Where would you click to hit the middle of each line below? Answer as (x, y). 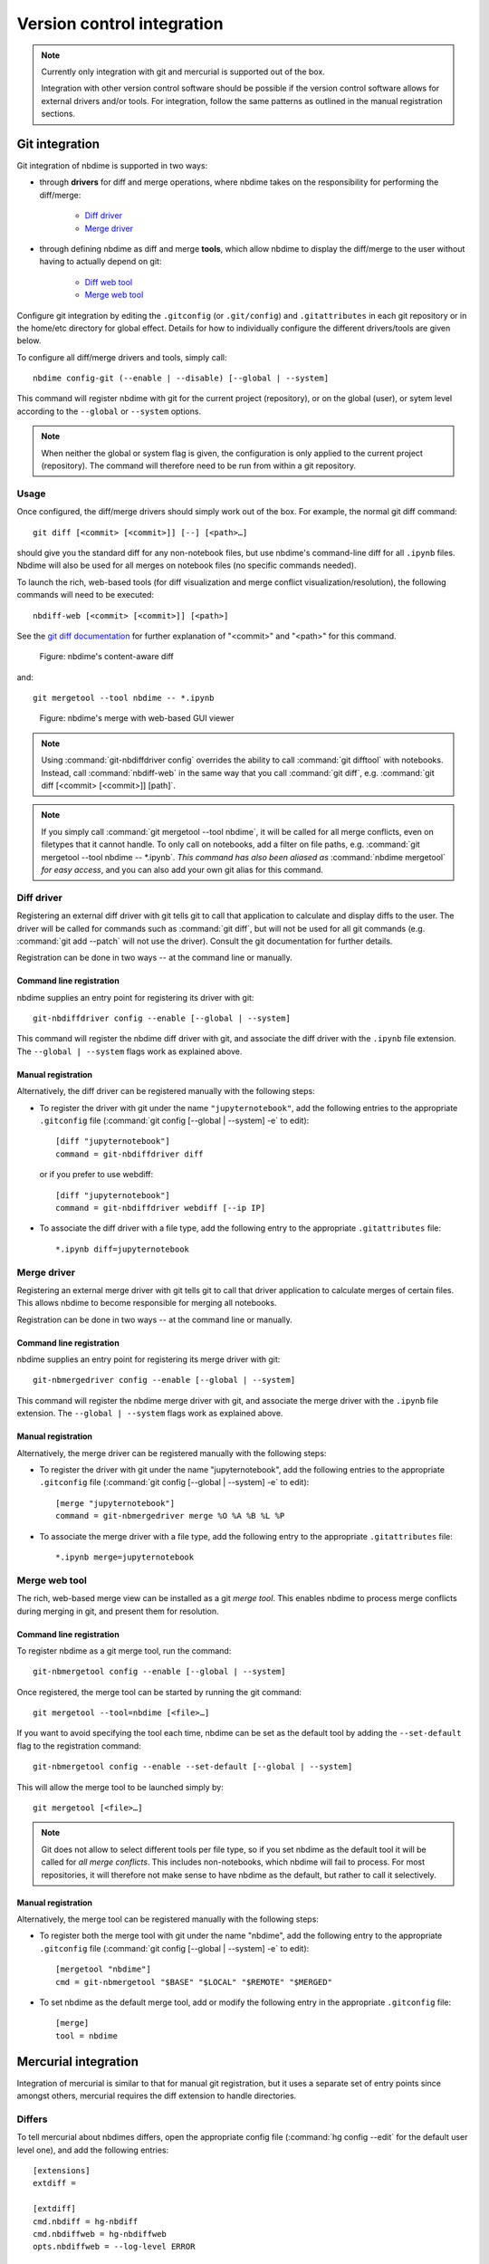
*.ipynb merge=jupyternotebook (125, 1557)
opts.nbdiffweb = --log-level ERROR (114, 2247)
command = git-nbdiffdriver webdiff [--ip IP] (161, 1208)
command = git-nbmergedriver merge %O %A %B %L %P (170, 1516)
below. (29, 341)
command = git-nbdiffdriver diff (129, 1154)
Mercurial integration (78, 2062)
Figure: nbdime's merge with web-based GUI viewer (137, 718)
